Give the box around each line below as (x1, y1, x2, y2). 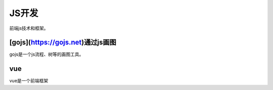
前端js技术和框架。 (9, 25, 49, 31)
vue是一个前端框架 (9, 78, 49, 84)
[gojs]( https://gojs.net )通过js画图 (9, 38, 116, 47)
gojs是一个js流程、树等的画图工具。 (9, 51, 84, 57)
